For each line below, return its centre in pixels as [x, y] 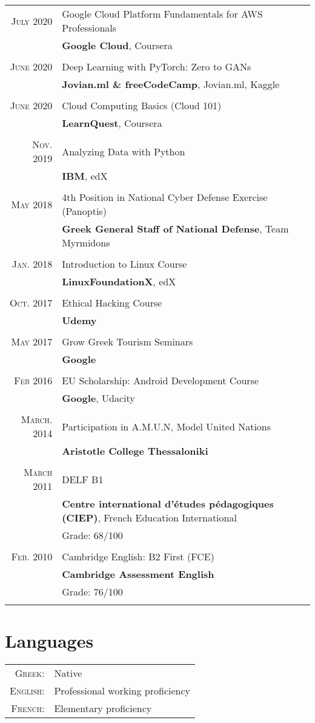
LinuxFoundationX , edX [119, 281]
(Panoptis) [84, 211]
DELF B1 [83, 479]
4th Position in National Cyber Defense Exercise [165, 197]
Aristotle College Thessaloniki [135, 451]
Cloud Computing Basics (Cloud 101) [142, 105]
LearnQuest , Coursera [112, 123]
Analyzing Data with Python [124, 151]
